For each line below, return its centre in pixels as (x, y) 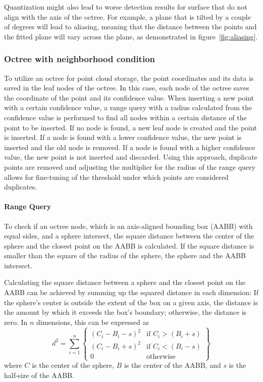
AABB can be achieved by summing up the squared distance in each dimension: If (131, 292)
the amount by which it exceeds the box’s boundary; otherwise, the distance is (125, 312)
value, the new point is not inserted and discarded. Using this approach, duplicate (131, 157)
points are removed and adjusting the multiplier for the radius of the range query (130, 166)
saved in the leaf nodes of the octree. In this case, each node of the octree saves (127, 88)
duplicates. (21, 187)
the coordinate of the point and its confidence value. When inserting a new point (129, 97)
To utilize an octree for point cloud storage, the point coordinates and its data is (129, 78)
